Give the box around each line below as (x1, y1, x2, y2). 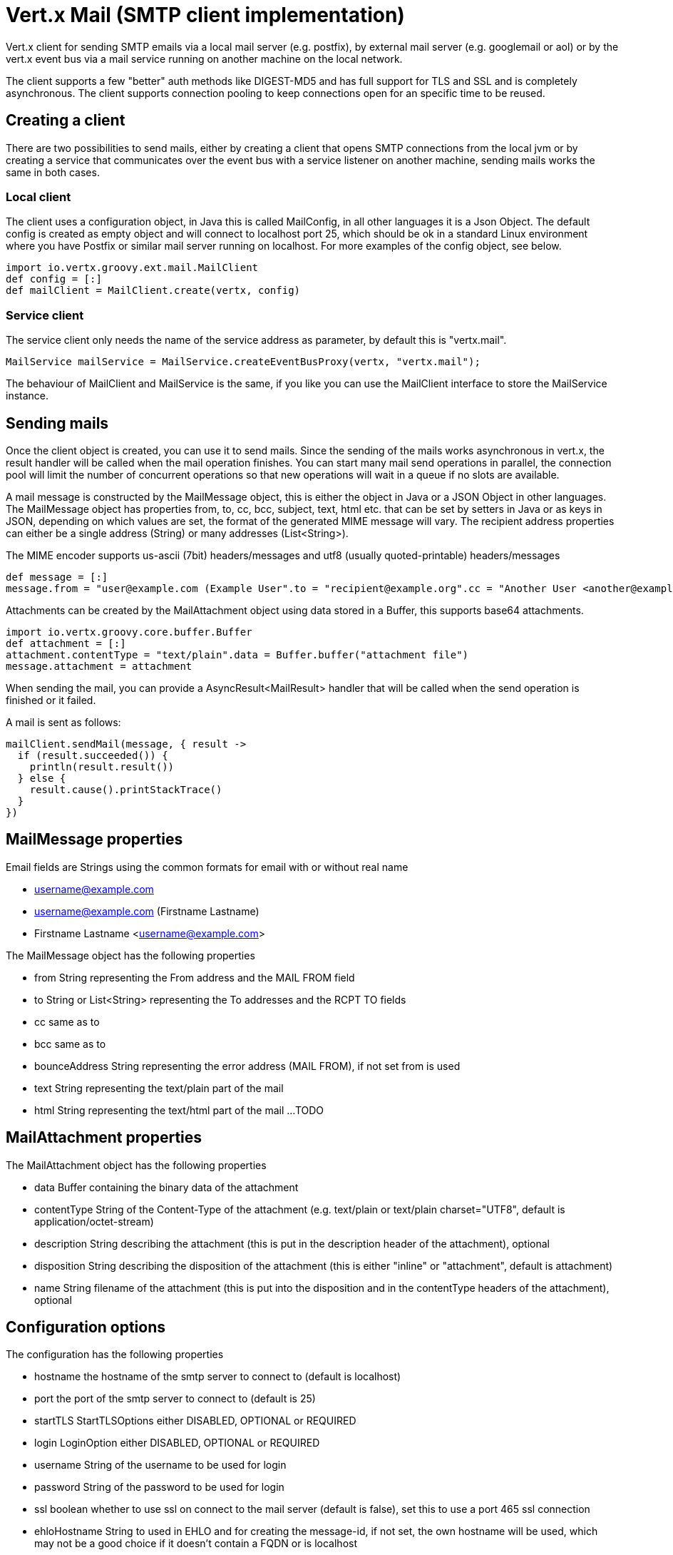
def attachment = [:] (6, 637, 126, 649)
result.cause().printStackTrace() (29, 783, 222, 795)
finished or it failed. (6, 693, 96, 706)
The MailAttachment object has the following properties (6, 1158, 267, 1171)
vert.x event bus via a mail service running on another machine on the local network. (6, 52, 403, 65)
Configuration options (6, 1318, 166, 1337)
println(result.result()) (29, 760, 175, 773)
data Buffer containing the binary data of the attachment (34, 1181, 299, 1193)
